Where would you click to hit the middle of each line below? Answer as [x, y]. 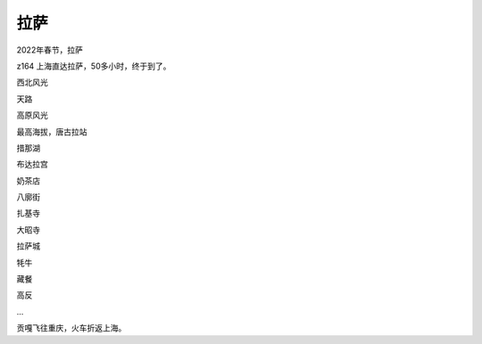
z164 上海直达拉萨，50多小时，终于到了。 [94, 66]
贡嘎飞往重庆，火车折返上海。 [71, 328]
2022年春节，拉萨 [50, 50]
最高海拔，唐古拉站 [52, 131]
